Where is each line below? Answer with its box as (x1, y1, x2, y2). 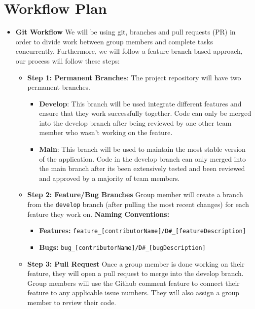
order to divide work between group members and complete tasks (15, 36, 213, 46)
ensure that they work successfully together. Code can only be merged (39, 108, 252, 118)
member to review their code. (27, 297, 116, 307)
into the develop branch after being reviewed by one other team (39, 117, 232, 128)
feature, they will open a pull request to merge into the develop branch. (27, 268, 244, 278)
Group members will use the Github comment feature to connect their (27, 277, 240, 288)
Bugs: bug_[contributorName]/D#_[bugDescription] (39, 241, 206, 252)
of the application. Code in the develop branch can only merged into (39, 153, 246, 164)
